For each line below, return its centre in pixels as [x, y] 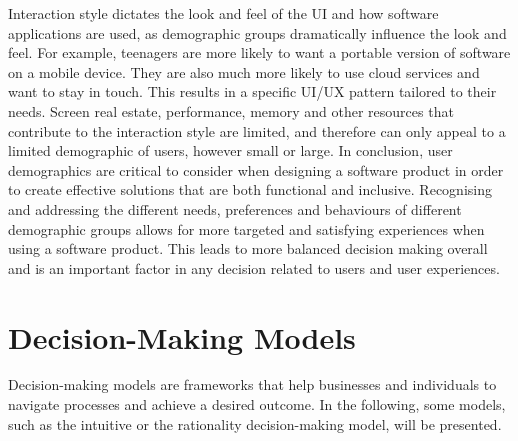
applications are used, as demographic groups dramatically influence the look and [257, 32]
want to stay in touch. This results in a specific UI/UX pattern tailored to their [252, 91]
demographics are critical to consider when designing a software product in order [256, 169]
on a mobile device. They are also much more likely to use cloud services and [244, 71]
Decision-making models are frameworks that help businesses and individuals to [252, 384]
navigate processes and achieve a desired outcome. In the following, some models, [257, 404]
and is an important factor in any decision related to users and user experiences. [254, 267]
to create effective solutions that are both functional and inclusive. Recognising [250, 189]
